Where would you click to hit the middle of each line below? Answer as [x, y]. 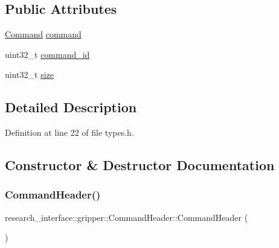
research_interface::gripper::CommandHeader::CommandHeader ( [127, 217]
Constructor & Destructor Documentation [140, 165]
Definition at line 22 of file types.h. [69, 132]
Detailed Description [71, 107]
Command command [43, 34]
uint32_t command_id [47, 54]
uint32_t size [29, 75]
